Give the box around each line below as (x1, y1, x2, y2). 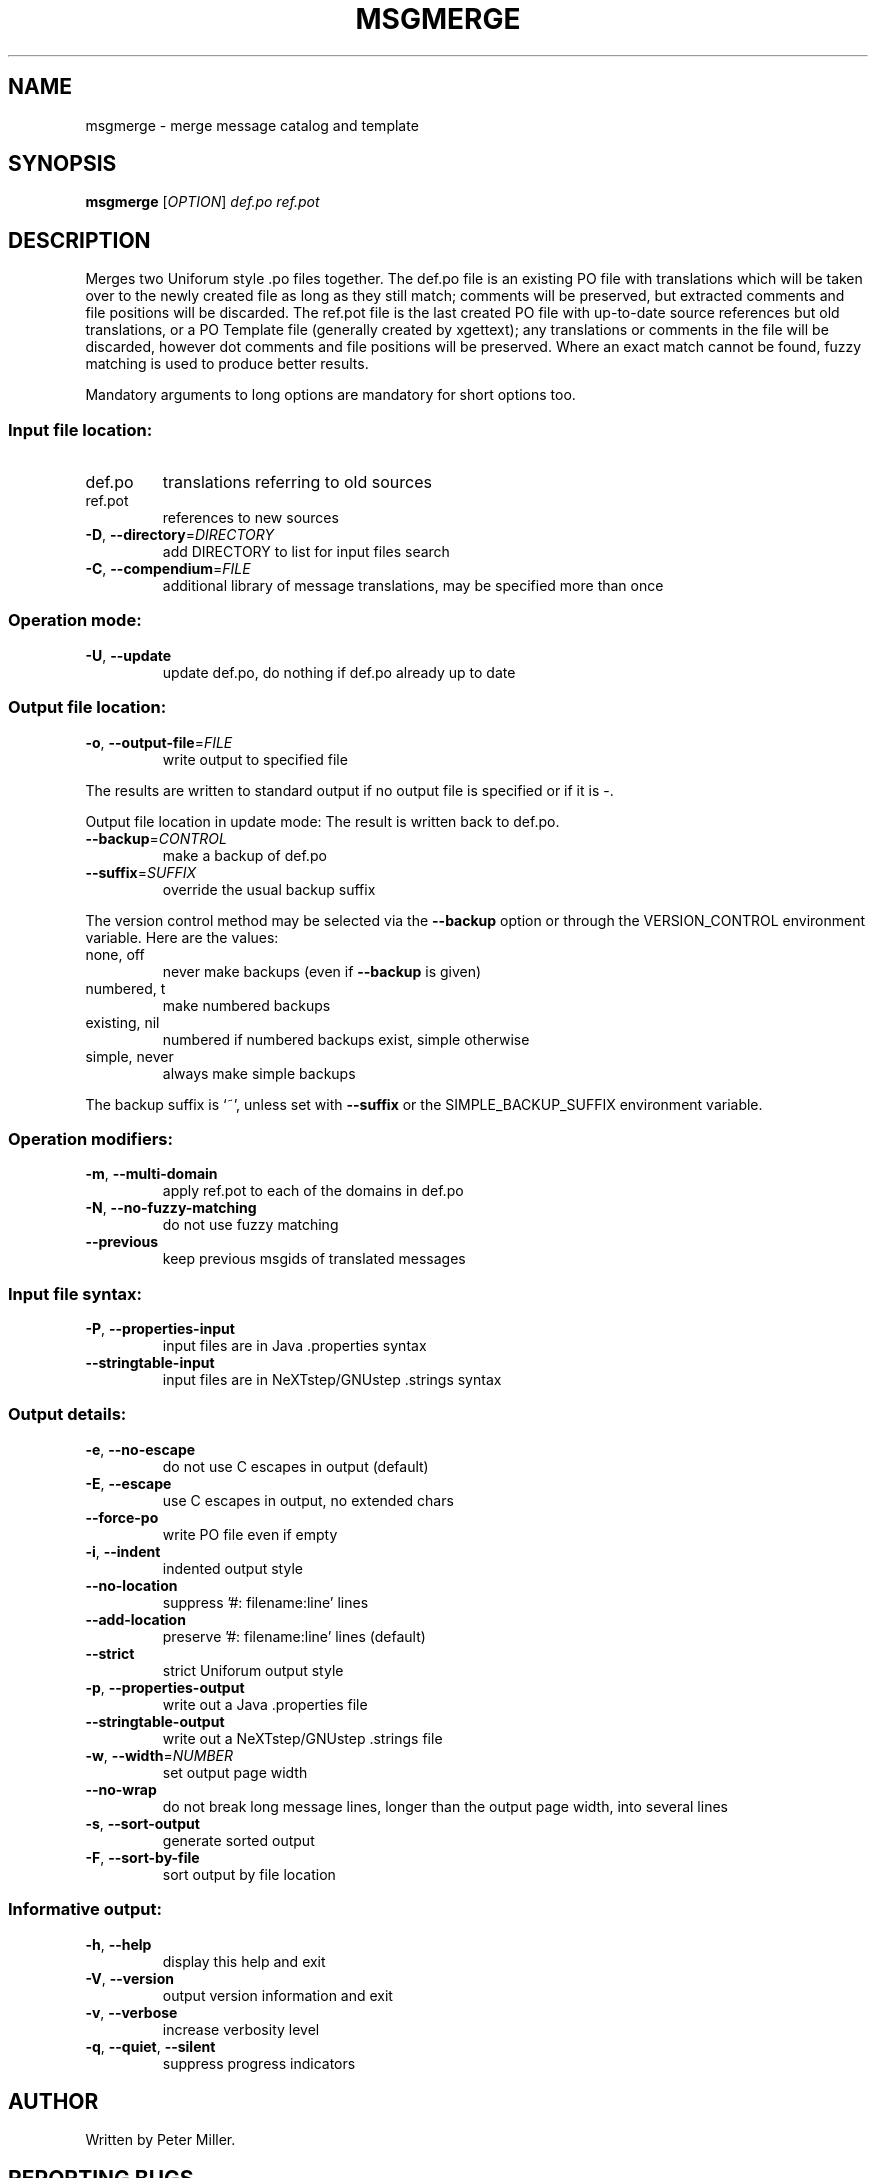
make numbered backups (162, 996, 331, 1014)
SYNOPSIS (8, 151, 117, 177)
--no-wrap (85, 1780, 157, 1798)
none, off (85, 945, 145, 963)
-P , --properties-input (85, 1320, 235, 1338)
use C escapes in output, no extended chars (162, 1491, 454, 1509)
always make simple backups (162, 1064, 356, 1082)
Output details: (8, 1404, 127, 1425)
